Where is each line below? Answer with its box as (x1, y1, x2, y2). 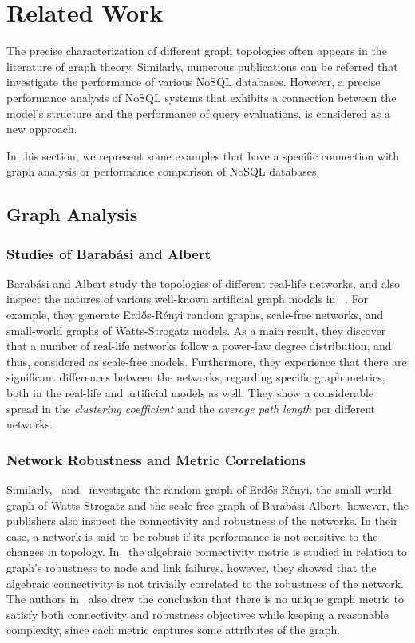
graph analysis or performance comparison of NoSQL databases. (6, 163, 320, 179)
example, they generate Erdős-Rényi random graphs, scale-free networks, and (6, 306, 384, 323)
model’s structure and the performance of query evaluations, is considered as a (6, 105, 390, 121)
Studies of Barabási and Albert (6, 243, 211, 263)
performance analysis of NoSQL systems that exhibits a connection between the (6, 89, 397, 105)
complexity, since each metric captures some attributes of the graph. (6, 621, 341, 638)
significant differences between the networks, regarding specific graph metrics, (6, 369, 385, 385)
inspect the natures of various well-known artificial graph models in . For (6, 290, 369, 307)
